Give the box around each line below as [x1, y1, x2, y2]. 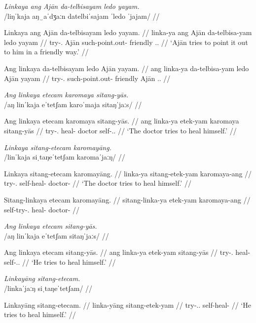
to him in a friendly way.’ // [4, 46, 89, 57]
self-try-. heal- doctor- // [4, 204, 79, 214]
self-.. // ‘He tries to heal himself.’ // [4, 256, 116, 267]
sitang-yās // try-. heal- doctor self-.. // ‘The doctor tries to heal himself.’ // [4, 125, 237, 135]
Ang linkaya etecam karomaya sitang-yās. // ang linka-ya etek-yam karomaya [4, 116, 239, 126]
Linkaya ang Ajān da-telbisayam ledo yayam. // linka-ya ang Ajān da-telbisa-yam [4, 27, 252, 38]
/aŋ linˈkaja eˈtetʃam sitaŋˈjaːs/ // [4, 230, 109, 241]
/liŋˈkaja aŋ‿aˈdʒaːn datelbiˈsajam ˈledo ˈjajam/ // [4, 10, 160, 21]
